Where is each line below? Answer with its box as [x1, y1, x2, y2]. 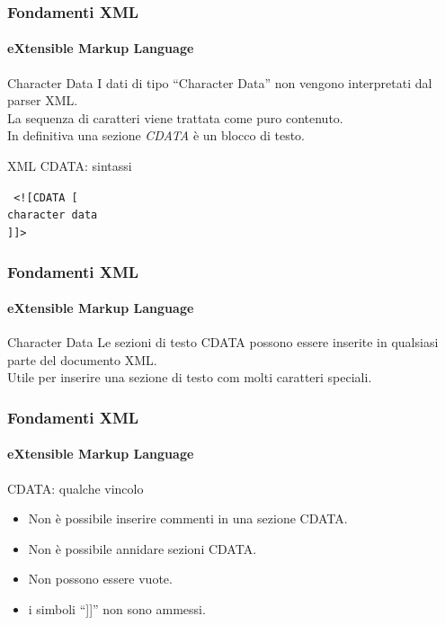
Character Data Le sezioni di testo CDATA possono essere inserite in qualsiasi [7, 333, 439, 352]
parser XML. [7, 91, 78, 110]
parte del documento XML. [7, 350, 157, 369]
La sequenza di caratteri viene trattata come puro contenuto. [7, 108, 343, 127]
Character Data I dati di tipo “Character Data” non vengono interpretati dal [7, 73, 432, 92]
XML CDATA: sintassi [7, 156, 132, 175]
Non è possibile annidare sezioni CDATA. [28, 539, 257, 558]
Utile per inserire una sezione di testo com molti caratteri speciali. [7, 368, 372, 387]
